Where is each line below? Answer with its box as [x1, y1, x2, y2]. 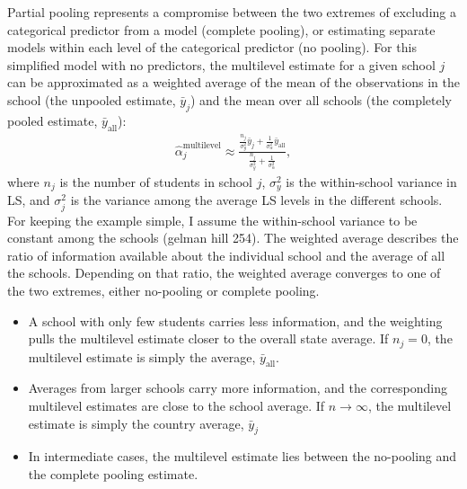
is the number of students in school [59, 172, 252, 191]
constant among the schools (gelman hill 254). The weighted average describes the [7, 228, 459, 247]
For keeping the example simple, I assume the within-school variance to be [7, 210, 418, 229]
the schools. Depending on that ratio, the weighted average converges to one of [7, 263, 441, 282]
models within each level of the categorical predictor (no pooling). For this [7, 38, 417, 57]
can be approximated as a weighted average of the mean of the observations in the [7, 73, 460, 92]
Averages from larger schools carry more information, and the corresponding [28, 378, 448, 397]
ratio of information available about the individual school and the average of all [7, 245, 445, 264]
